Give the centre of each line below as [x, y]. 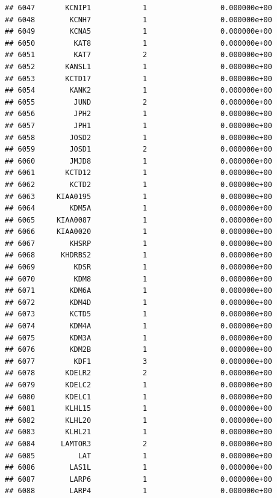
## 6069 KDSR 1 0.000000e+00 [138, 267]
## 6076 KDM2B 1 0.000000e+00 [138, 350]
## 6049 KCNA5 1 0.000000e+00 [138, 32]
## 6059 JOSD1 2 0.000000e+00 [138, 149]
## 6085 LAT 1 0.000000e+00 [138, 456]
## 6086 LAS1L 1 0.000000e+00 [138, 468]
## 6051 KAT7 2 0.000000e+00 [138, 55]
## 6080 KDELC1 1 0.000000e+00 [138, 397]
